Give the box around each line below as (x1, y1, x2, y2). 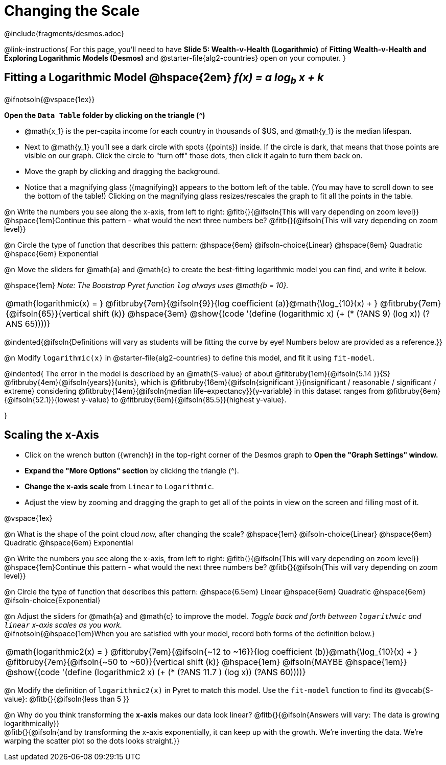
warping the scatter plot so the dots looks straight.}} (4, 736, 180, 745)
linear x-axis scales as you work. (4, 620, 122, 629)
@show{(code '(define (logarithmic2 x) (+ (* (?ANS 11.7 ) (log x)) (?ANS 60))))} (6, 666, 306, 677)
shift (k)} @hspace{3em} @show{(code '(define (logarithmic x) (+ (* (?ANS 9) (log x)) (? (92, 308, 430, 319)
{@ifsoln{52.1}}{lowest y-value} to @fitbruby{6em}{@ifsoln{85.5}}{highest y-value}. (4, 395, 287, 404)
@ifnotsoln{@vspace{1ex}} (4, 94, 95, 104)
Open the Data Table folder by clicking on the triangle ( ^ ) (4, 110, 205, 119)
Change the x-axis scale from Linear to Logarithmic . (25, 482, 214, 491)
